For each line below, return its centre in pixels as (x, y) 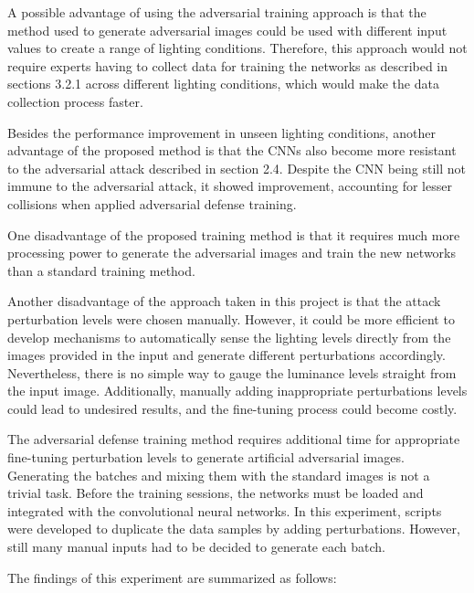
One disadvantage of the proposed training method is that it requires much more (234, 234)
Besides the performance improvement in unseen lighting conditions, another (221, 132)
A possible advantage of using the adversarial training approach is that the (217, 12)
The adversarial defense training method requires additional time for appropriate (234, 439)
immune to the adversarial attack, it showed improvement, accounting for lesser (230, 186)
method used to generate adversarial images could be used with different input (227, 30)
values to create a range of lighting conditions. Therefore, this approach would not (237, 48)
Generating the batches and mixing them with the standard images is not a (219, 475)
